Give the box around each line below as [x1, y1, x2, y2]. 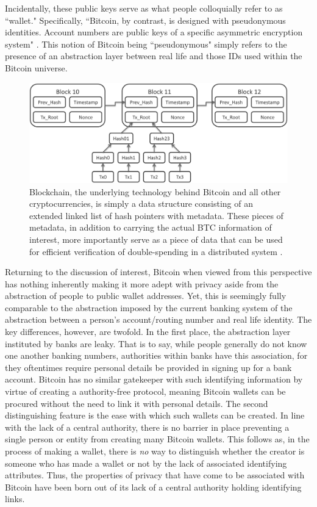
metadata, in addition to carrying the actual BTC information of [29, 221, 272, 234]
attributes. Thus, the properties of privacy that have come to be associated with [5, 469, 305, 481]
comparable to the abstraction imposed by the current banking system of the [5, 301, 293, 314]
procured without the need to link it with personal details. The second [5, 397, 268, 409]
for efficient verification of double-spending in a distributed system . [29, 245, 283, 257]
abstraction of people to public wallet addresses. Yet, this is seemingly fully [5, 289, 287, 302]
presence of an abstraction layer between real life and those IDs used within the [5, 49, 302, 62]
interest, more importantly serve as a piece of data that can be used [29, 232, 283, 245]
